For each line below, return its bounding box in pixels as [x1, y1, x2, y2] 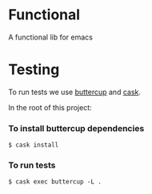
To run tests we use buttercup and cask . [8, 87, 142, 97]
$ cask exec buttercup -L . [8, 178, 102, 186]
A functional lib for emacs [8, 32, 94, 42]
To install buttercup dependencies [8, 122, 145, 134]
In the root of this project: [8, 102, 92, 112]
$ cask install [8, 141, 59, 150]
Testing [8, 60, 60, 79]
